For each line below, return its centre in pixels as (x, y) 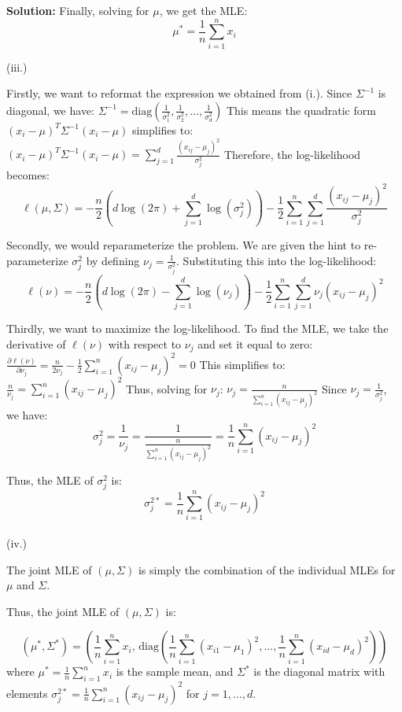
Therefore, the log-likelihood (292, 154)
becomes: (28, 175)
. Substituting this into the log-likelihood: (277, 260)
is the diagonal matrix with (319, 671)
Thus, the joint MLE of (63, 611)
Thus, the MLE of (50, 480)
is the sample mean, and (175, 671)
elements (27, 693)
